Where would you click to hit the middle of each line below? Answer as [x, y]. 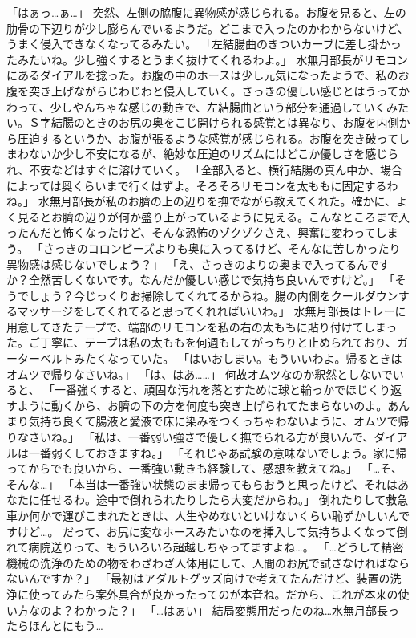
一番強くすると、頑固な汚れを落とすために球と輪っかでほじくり [223, 390]
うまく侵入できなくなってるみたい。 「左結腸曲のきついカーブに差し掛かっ [204, 44]
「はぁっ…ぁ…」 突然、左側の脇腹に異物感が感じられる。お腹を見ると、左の [206, 12]
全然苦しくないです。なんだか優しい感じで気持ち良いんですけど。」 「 [212, 280]
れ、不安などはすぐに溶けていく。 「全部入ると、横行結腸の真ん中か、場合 [204, 169]
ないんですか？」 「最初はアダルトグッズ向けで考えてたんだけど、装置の [198, 578]
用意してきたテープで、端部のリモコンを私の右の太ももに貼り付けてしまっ [202, 326]
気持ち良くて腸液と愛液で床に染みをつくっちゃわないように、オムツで [213, 421]
